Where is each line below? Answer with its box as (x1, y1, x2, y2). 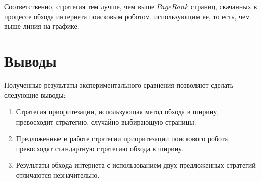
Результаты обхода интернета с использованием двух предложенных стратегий (16, 160, 256, 170)
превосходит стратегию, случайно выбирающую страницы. (16, 116, 197, 127)
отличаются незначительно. (16, 170, 100, 180)
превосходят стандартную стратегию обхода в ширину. (16, 143, 184, 153)
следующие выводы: (4, 89, 66, 100)
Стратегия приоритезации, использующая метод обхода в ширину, (16, 106, 219, 117)
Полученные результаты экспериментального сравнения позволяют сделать (4, 79, 234, 90)
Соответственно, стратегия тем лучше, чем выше (4, 1, 155, 11)
